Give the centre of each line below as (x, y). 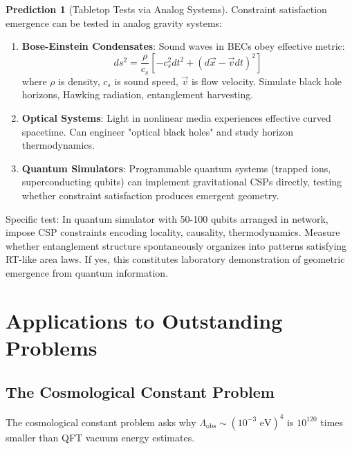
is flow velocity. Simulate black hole (266, 81)
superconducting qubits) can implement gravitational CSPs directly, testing (182, 182)
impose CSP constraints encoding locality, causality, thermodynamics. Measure (173, 232)
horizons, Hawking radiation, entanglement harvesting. (138, 94)
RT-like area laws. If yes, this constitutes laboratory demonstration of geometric (175, 259)
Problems (52, 347)
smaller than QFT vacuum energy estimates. (100, 437)
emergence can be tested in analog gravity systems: (114, 22)
